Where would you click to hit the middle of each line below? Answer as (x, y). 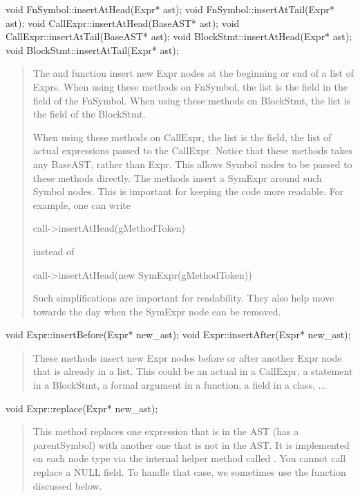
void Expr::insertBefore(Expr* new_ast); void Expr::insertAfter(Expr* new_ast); (178, 334)
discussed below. (67, 485)
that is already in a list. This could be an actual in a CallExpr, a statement (193, 371)
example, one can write (82, 204)
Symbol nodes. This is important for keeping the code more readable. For (188, 191)
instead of (54, 251)
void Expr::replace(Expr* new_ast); (82, 408)
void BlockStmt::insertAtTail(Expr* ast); (92, 49)
